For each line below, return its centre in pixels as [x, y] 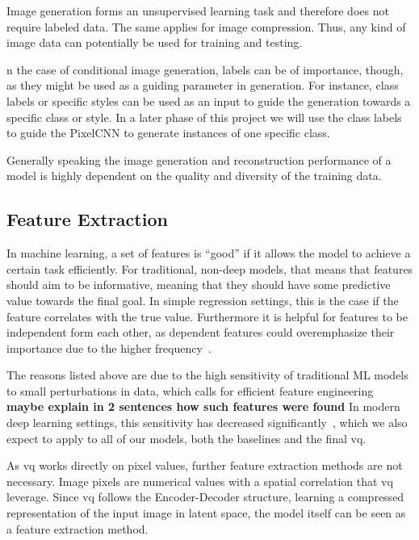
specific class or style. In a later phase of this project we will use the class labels [204, 117]
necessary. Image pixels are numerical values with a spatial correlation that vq [200, 481]
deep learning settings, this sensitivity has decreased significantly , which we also [207, 423]
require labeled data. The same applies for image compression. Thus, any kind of [206, 26]
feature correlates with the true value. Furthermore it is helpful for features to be [207, 316]
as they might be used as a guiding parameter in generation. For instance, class [203, 85]
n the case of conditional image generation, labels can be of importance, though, [205, 69]
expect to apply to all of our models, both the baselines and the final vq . [186, 438]
